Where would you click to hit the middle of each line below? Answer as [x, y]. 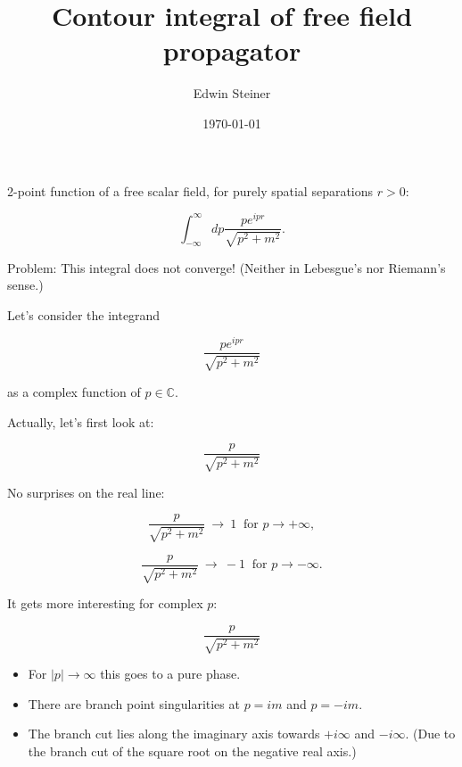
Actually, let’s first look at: [81, 421]
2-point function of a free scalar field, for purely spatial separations [190, 190]
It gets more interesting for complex [105, 603]
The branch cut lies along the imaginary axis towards [174, 734]
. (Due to [430, 734]
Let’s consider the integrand [84, 314]
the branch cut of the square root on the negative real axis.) [192, 751]
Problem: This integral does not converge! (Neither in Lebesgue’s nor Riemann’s [227, 267]
